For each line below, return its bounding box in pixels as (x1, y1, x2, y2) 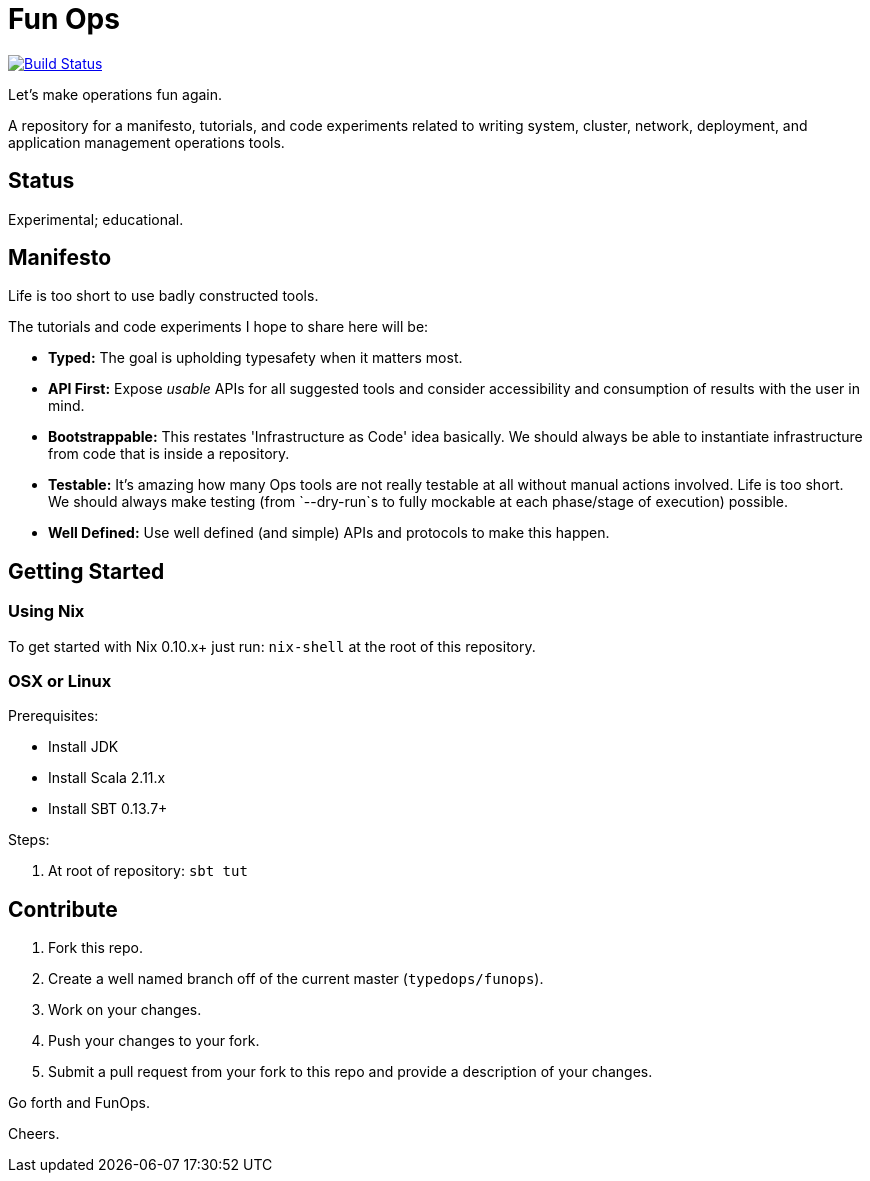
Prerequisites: (8, 707, 99, 725)
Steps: (8, 831, 50, 849)
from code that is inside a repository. (48, 445, 290, 463)
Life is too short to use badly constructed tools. (8, 287, 319, 305)
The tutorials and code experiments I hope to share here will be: (8, 318, 429, 336)
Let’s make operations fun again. (8, 85, 223, 103)
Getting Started (8, 558, 165, 584)
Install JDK (48, 738, 119, 756)
